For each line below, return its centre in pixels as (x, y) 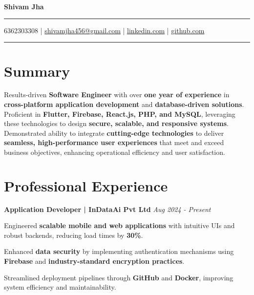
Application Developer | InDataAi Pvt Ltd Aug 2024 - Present (107, 209)
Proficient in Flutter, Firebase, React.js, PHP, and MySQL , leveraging (120, 114)
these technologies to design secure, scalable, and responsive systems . (116, 123)
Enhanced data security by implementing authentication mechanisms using (119, 251)
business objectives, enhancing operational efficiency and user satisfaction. (115, 152)
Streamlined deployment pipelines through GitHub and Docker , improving (119, 277)
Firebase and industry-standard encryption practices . (94, 261)
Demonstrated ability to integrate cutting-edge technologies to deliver (114, 133)
